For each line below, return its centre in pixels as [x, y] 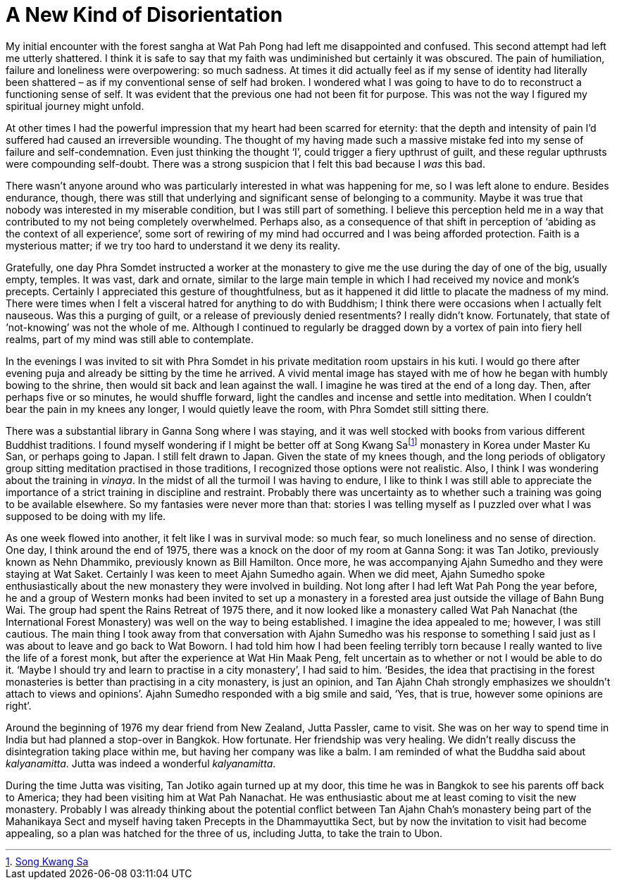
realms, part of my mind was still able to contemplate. [130, 339]
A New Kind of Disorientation [144, 15]
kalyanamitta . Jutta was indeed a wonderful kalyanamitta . [141, 764]
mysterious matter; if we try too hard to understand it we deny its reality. [173, 245]
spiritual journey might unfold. [75, 106]
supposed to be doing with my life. [86, 516]
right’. [19, 706]
